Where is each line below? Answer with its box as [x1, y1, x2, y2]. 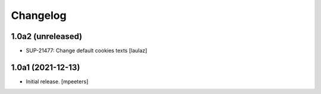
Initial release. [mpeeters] [26, 77, 89, 85]
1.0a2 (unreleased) [11, 31, 83, 41]
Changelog [11, 9, 67, 22]
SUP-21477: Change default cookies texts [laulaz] [26, 47, 147, 54]
